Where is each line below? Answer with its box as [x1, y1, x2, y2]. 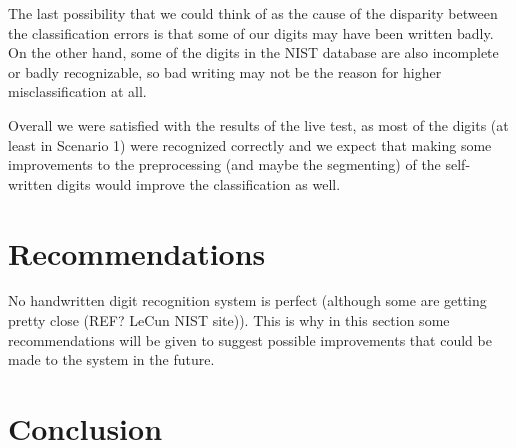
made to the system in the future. [8, 349, 215, 370]
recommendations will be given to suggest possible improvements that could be [8, 329, 492, 350]
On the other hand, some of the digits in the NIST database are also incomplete [8, 42, 499, 63]
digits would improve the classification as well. [57, 173, 341, 194]
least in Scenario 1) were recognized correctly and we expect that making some [8, 134, 492, 155]
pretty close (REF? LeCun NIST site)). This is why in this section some [8, 310, 450, 331]
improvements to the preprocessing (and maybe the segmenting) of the [8, 154, 441, 175]
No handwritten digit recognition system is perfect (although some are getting [8, 290, 487, 311]
